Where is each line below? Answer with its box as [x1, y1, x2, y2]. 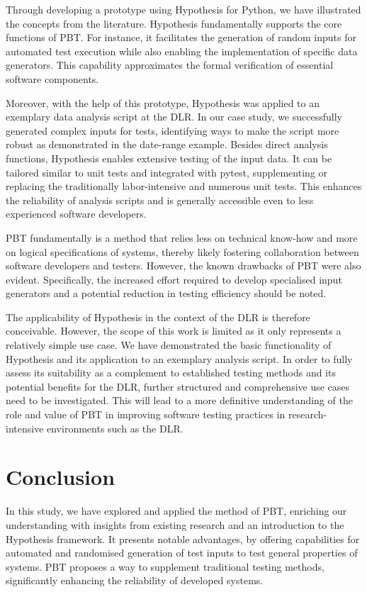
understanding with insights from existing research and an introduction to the [6, 517, 344, 532]
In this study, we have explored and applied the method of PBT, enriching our [6, 503, 347, 518]
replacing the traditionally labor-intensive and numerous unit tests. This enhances [6, 179, 362, 194]
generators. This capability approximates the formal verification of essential [6, 57, 334, 72]
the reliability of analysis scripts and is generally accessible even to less [6, 192, 314, 207]
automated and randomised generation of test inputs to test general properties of [6, 545, 358, 560]
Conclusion [6, 462, 115, 491]
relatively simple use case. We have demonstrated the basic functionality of [6, 337, 332, 352]
